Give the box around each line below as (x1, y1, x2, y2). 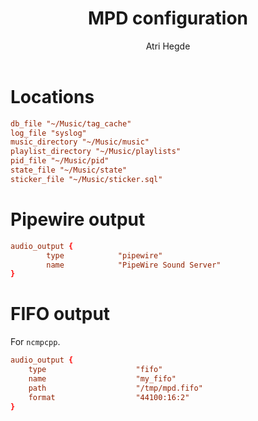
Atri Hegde (145, 40, 191, 52)
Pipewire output (10, 208, 146, 231)
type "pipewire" (46, 250, 163, 261)
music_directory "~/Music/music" (10, 137, 150, 147)
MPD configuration (88, 7, 248, 30)
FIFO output (10, 303, 111, 326)
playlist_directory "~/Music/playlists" (10, 147, 182, 157)
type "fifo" (28, 365, 163, 375)
